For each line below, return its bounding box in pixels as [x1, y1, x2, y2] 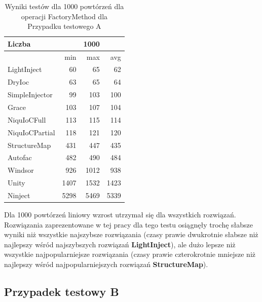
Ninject [8, 190, 30, 200]
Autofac [8, 152, 32, 163]
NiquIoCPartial [8, 127, 55, 137]
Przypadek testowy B [4, 283, 119, 299]
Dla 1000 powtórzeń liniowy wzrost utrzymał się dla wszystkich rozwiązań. [4, 209, 236, 219]
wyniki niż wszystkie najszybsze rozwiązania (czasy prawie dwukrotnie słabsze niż [4, 229, 258, 240]
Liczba [8, 38, 31, 49]
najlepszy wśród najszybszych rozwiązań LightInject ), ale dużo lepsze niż [4, 239, 236, 249]
